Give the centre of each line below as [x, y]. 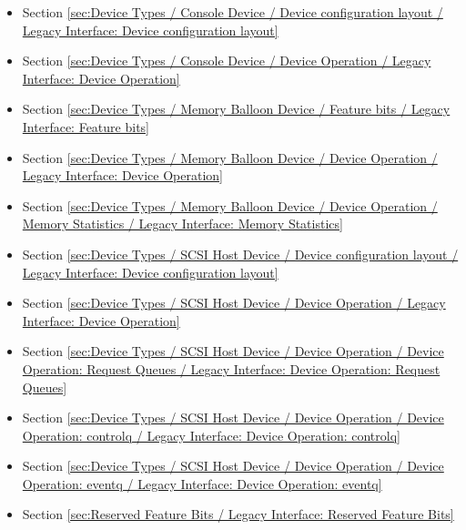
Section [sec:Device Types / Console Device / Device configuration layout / [233, 12]
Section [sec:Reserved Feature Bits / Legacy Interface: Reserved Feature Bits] [238, 514]
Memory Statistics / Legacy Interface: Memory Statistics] [182, 224]
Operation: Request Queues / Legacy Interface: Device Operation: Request [231, 368]
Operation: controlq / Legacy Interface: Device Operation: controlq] [211, 435]
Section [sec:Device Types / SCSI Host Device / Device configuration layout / [240, 254]
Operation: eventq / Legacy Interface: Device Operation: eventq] [202, 483]
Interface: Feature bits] [86, 126]
